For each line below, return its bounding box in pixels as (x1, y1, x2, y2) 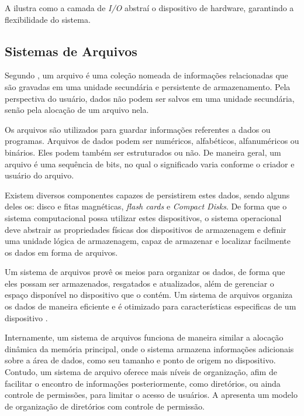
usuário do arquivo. (5, 169, 74, 181)
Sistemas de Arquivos (5, 42, 137, 60)
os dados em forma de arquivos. (5, 246, 118, 258)
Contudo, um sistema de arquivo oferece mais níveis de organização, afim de (5, 366, 277, 378)
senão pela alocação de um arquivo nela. (5, 104, 149, 116)
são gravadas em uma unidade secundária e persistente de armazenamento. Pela (5, 80, 291, 92)
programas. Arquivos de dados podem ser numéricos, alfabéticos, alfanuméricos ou (5, 135, 299, 147)
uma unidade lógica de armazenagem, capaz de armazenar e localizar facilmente (5, 235, 291, 247)
